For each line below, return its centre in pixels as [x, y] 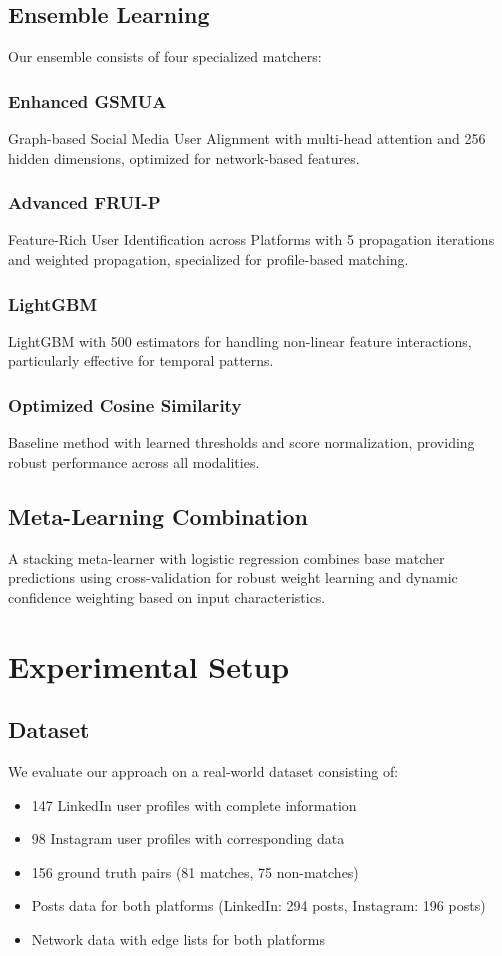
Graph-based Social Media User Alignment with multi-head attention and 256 [247, 138]
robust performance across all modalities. [134, 461]
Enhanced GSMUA [87, 100]
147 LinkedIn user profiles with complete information [194, 804]
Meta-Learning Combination [158, 515]
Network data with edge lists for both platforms [178, 938]
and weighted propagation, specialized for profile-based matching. [208, 259]
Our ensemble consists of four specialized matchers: [165, 56]
